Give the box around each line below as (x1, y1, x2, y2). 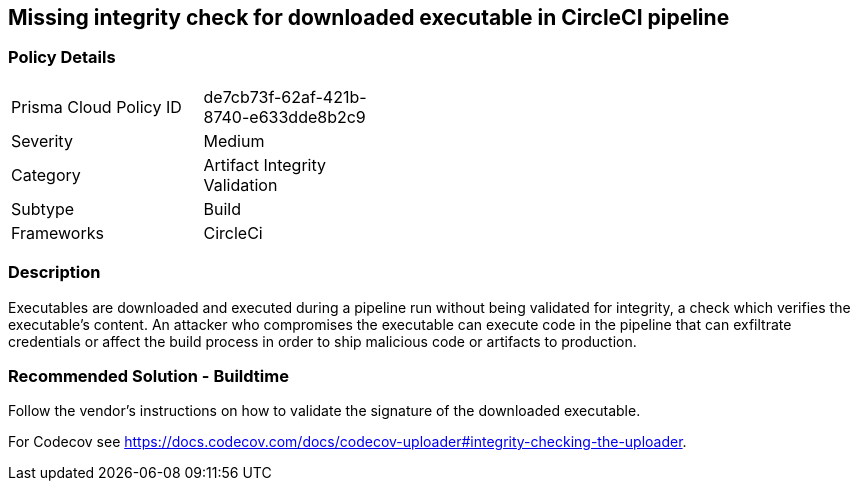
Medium (203, 130, 265, 151)
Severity (11, 130, 73, 151)
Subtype (11, 198, 75, 219)
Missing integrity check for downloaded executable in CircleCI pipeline (8, 5, 730, 30)
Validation (203, 174, 278, 195)
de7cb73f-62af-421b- (203, 86, 367, 107)
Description (8, 262, 101, 283)
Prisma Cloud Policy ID (11, 96, 182, 117)
